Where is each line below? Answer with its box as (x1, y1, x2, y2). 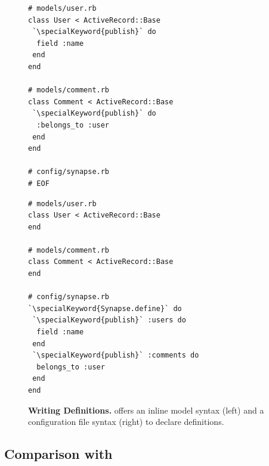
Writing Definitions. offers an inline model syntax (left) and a (28, 403, 264, 416)
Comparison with (4, 445, 113, 463)
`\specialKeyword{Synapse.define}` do (28, 304, 182, 313)
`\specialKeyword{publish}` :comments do (32, 351, 199, 360)
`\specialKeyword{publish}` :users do (32, 316, 186, 325)
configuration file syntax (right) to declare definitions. (28, 415, 224, 428)
